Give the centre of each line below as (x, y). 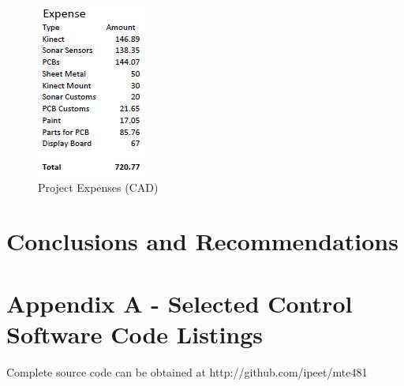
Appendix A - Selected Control (180, 303)
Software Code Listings (135, 334)
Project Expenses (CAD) (98, 187)
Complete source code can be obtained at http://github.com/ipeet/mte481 (187, 371)
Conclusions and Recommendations (202, 241)
